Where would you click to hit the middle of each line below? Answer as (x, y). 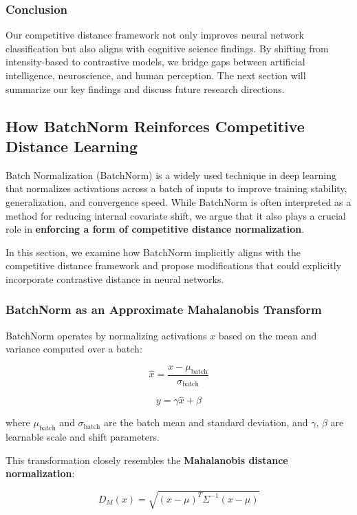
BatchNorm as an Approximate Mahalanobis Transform (164, 309)
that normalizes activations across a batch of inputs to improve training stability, (176, 188)
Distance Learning (72, 146)
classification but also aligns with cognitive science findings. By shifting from (167, 48)
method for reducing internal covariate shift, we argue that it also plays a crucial (176, 215)
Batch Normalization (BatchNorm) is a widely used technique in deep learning (171, 175)
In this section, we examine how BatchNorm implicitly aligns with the (153, 252)
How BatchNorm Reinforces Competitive (155, 126)
